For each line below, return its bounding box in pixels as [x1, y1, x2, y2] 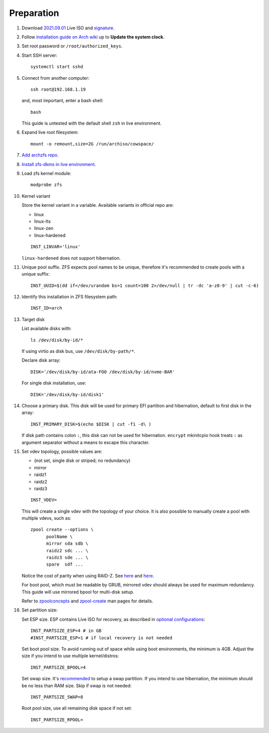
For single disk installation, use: [21, 380, 87, 386]
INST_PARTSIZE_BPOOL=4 [30, 664, 86, 670]
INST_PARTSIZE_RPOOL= [30, 717, 83, 723]
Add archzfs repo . [21, 152, 59, 158]
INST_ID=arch [30, 305, 62, 311]
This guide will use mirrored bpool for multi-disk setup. [21, 588, 134, 595]
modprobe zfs [30, 182, 62, 188]
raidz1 [34, 471, 47, 478]
